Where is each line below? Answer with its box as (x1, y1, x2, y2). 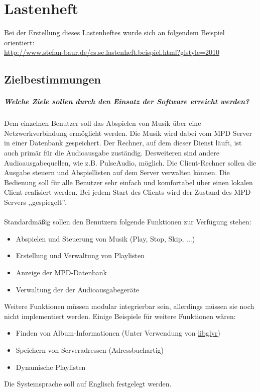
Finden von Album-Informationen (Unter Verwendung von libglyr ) (16, 328, 221, 338)
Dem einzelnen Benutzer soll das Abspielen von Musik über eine (4, 118, 201, 128)
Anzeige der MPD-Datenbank (16, 267, 107, 277)
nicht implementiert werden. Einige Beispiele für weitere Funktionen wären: (4, 310, 236, 321)
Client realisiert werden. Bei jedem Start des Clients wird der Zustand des (4, 187, 232, 197)
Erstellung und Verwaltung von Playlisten (16, 250, 145, 261)
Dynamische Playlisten (16, 361, 86, 372)
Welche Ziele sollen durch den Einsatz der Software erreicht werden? (4, 96, 249, 107)
